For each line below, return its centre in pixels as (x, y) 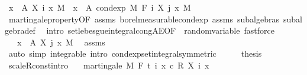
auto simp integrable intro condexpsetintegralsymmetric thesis (135, 53)
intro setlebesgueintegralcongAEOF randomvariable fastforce (160, 30)
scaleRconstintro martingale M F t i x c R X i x (109, 65)
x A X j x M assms (61, 42)
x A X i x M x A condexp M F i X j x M (100, 7)
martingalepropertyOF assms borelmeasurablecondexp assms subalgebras (144, 19)
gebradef (20, 30)
